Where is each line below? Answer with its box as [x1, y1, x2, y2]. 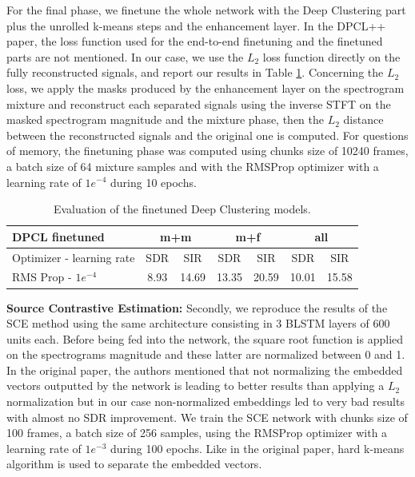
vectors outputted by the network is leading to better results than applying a [6, 377, 385, 394]
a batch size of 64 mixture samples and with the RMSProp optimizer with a [6, 157, 379, 174]
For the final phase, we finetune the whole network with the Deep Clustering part [6, 2, 406, 18]
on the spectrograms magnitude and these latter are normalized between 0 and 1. [6, 346, 405, 363]
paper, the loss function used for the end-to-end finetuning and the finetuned [6, 33, 383, 50]
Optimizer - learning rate [12, 248, 135, 265]
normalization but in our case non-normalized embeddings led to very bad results [6, 393, 405, 410]
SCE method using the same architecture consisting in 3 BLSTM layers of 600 [6, 315, 390, 332]
